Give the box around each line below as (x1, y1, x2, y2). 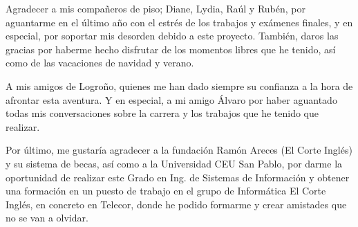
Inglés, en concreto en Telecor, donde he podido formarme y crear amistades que (6, 197, 347, 211)
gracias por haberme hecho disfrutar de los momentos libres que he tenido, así (6, 42, 336, 56)
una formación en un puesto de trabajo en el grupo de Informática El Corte (6, 183, 326, 198)
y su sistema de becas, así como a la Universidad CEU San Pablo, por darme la (6, 156, 343, 170)
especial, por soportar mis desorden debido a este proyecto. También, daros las (6, 28, 339, 43)
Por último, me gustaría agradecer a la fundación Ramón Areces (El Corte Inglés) (6, 143, 352, 157)
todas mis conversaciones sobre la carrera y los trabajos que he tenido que (6, 106, 319, 120)
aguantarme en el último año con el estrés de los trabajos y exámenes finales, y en (6, 15, 353, 29)
